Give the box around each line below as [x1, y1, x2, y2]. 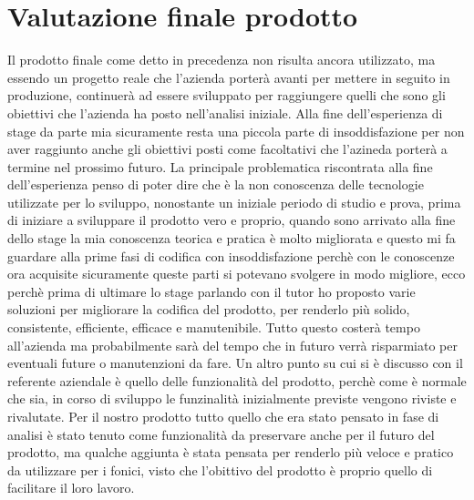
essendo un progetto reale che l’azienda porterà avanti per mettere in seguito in [7, 67, 450, 87]
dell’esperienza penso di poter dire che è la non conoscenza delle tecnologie [7, 175, 424, 194]
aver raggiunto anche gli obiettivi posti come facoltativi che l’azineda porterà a [7, 139, 448, 158]
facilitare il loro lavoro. [7, 478, 135, 497]
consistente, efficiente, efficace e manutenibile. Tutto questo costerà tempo [7, 318, 420, 337]
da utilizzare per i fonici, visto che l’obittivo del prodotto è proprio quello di [7, 460, 433, 479]
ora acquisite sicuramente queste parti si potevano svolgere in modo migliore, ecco [7, 264, 466, 283]
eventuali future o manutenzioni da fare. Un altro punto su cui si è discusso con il [7, 353, 463, 372]
